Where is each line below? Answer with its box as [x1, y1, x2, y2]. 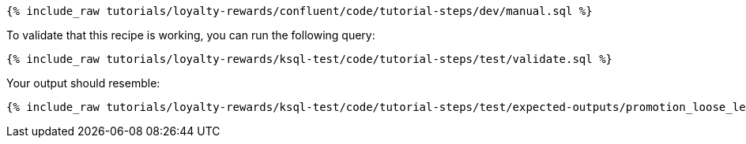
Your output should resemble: [6, 76, 160, 90]
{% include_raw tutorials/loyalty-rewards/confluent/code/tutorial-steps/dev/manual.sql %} [6, 5, 593, 17]
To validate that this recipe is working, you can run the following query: [6, 28, 375, 42]
